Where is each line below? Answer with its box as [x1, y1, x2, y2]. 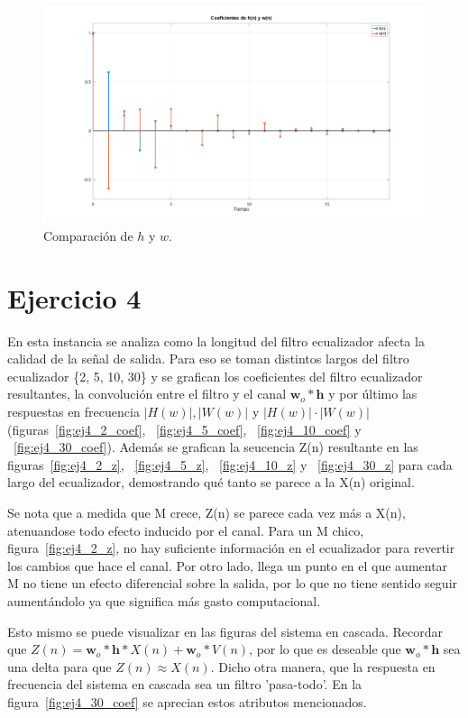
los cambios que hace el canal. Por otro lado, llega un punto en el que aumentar [7, 556, 448, 575]
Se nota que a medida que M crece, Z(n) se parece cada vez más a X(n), [7, 502, 406, 521]
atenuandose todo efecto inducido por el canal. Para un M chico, [7, 520, 364, 539]
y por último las [328, 384, 418, 403]
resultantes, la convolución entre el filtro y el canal [7, 384, 287, 403]
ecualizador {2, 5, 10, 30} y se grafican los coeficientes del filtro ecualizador [7, 366, 423, 385]
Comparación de [43, 226, 133, 244]
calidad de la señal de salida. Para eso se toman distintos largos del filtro [7, 349, 409, 368]
